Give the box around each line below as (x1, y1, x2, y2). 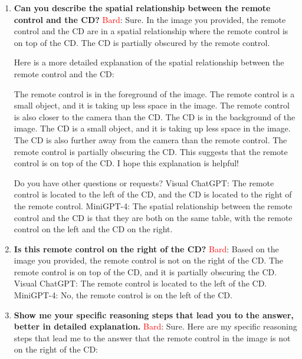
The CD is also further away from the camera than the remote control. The (14, 133, 287, 146)
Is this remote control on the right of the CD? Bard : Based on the (14, 242, 279, 255)
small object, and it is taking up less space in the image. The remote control (14, 99, 290, 111)
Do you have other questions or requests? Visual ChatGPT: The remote (14, 176, 274, 189)
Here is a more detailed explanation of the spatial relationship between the (14, 56, 284, 68)
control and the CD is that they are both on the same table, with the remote (14, 211, 293, 223)
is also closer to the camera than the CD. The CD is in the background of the (14, 110, 296, 123)
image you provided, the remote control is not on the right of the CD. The (14, 254, 283, 266)
